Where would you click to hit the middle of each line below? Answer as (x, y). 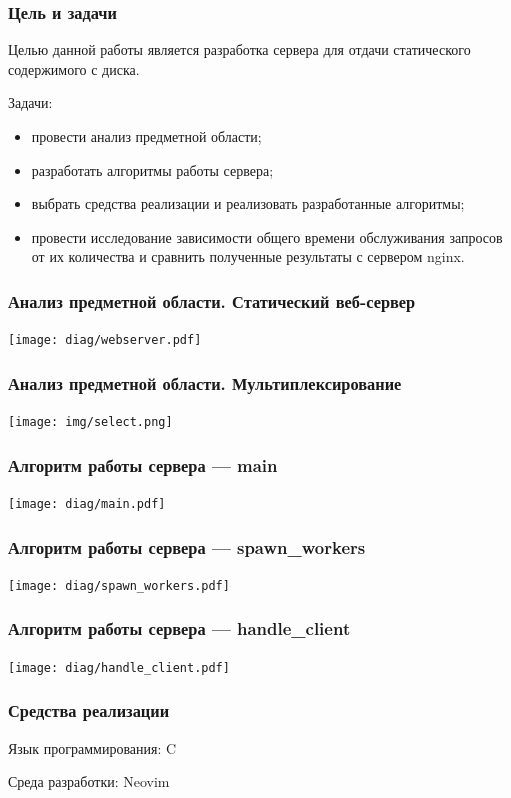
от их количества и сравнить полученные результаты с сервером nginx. (248, 256)
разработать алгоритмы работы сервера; (152, 169)
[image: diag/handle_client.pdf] (119, 667)
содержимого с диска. (74, 68)
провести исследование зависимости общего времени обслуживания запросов (267, 236)
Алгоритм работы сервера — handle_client (179, 628)
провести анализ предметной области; (146, 136)
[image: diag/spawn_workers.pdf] (119, 585)
